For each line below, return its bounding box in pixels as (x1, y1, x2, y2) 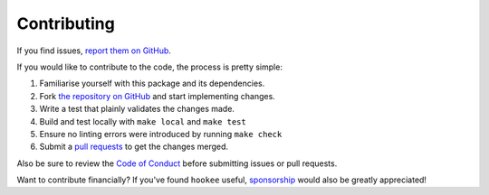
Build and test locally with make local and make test (39, 116, 246, 126)
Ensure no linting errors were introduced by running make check (39, 128, 283, 139)
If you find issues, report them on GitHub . (16, 45, 172, 56)
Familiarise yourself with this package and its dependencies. (39, 78, 265, 89)
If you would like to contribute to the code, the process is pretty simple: (16, 61, 283, 72)
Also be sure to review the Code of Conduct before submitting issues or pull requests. (16, 158, 338, 169)
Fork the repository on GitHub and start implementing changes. (39, 90, 275, 101)
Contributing (16, 14, 115, 33)
